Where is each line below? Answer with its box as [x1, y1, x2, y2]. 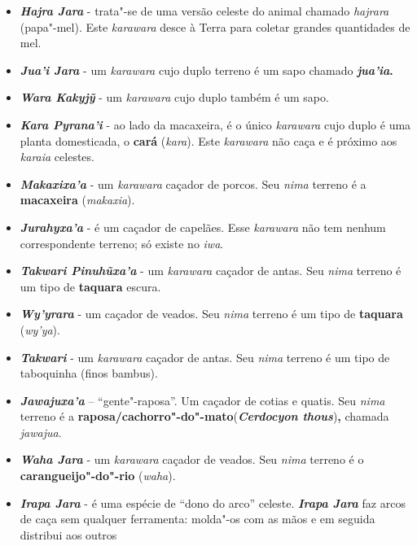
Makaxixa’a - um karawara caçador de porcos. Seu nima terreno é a [20, 175, 367, 192]
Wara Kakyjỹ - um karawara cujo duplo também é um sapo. [20, 89, 329, 106]
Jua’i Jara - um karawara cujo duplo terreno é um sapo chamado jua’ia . [20, 61, 393, 78]
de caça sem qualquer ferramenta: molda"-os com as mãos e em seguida [20, 510, 375, 527]
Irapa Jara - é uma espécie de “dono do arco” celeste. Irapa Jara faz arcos [20, 494, 406, 511]
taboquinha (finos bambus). [20, 365, 158, 382]
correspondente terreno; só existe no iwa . [20, 234, 224, 251]
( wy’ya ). [20, 321, 60, 338]
